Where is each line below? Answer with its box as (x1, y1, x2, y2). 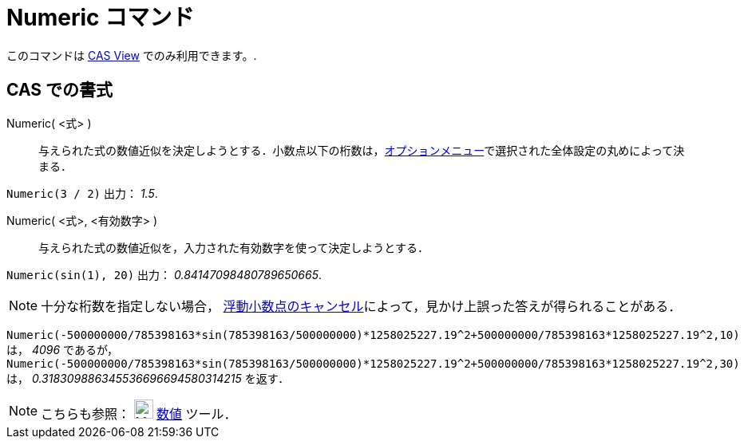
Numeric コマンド (6, 4, 195, 31)
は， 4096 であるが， (6, 342, 119, 356)
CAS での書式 (6, 80, 113, 100)
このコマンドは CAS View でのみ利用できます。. (6, 48, 257, 62)
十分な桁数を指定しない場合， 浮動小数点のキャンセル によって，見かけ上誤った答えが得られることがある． (41, 297, 682, 314)
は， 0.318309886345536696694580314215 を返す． (6, 371, 290, 385)
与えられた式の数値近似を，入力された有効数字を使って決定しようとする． (38, 240, 429, 254)
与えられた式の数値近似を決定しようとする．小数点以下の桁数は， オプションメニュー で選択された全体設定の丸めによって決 (38, 143, 685, 157)
